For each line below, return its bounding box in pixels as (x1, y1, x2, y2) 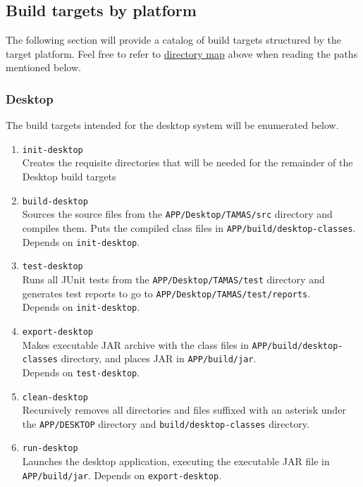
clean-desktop (22, 392, 88, 402)
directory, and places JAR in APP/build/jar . (61, 351, 257, 366)
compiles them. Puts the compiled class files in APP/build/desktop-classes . (22, 220, 356, 235)
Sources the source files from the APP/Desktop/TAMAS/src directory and (22, 206, 333, 221)
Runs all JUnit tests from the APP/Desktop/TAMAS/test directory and (22, 271, 325, 286)
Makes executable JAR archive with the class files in (22, 337, 249, 352)
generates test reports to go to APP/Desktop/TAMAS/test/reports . (22, 285, 311, 300)
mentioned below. (6, 60, 81, 75)
